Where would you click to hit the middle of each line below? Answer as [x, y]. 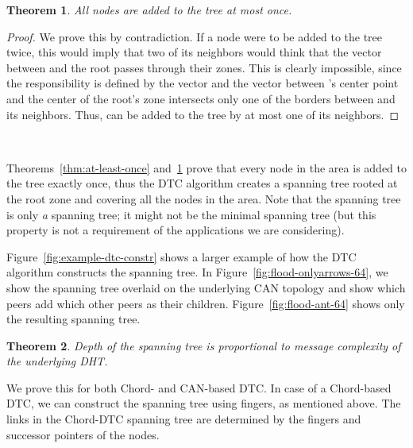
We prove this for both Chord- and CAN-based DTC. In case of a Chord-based [199, 387]
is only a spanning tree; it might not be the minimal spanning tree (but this [191, 214]
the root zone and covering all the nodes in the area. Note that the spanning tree [204, 198]
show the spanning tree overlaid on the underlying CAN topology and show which [206, 287]
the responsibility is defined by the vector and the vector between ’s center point [203, 83]
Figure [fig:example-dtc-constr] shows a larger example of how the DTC [181, 256]
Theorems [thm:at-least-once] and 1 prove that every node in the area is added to [206, 167]
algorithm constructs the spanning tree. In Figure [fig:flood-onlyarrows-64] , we [197, 272]
